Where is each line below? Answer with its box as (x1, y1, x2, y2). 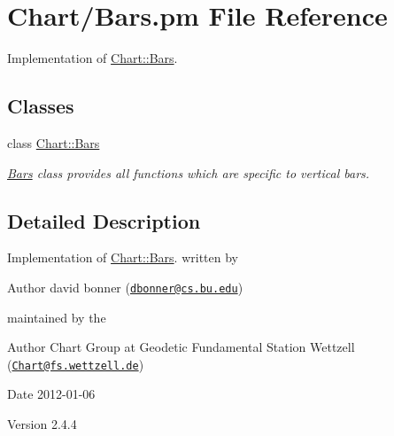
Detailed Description (7, 206, 201, 234)
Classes (7, 92, 74, 120)
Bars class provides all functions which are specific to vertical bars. (7, 163, 370, 182)
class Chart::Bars (7, 133, 100, 152)
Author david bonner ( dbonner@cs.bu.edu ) (7, 277, 243, 296)
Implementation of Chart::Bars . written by (7, 248, 238, 267)
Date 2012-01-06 (7, 385, 96, 403)
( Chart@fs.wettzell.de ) (7, 354, 144, 373)
